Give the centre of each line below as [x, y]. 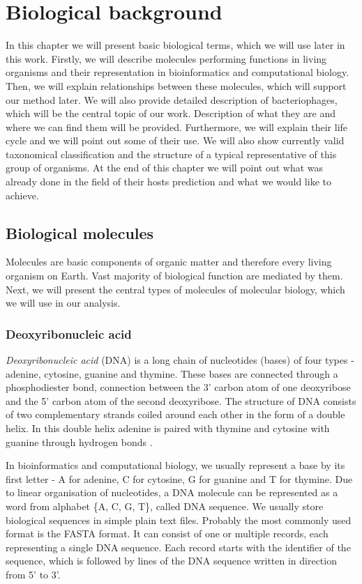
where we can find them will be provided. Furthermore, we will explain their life [177, 126]
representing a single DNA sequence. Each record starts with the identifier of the [178, 547]
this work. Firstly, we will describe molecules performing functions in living [166, 58]
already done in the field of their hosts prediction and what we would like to [168, 182]
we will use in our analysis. [63, 303]
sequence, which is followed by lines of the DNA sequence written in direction [171, 561]
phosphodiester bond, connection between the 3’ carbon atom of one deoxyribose [178, 387]
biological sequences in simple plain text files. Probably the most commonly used [179, 520]
